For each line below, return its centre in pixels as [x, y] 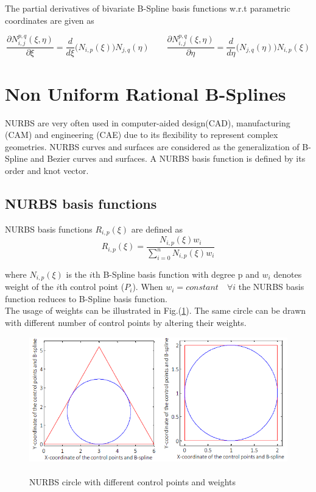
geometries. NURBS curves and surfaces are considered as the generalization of [152, 146]
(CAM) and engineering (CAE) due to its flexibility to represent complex [142, 135]
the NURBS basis [271, 287]
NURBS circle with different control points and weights [132, 482]
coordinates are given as [50, 20]
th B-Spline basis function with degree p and [176, 274]
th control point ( [92, 287]
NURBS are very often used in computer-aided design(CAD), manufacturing [148, 122]
